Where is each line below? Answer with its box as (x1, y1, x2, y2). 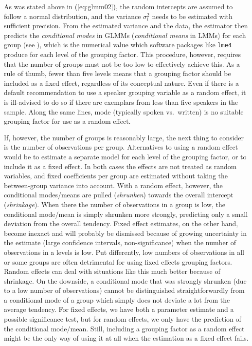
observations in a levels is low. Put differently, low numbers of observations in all (4, 247, 244, 257)
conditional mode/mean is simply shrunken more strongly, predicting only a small (4, 209, 248, 219)
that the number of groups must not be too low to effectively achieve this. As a (4, 58, 240, 69)
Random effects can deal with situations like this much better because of (4, 266, 220, 276)
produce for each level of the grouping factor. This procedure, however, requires (4, 49, 241, 59)
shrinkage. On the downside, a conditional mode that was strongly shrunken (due (4, 275, 247, 286)
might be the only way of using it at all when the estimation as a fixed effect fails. (4, 333, 249, 343)
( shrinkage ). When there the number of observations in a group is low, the (4, 199, 225, 209)
